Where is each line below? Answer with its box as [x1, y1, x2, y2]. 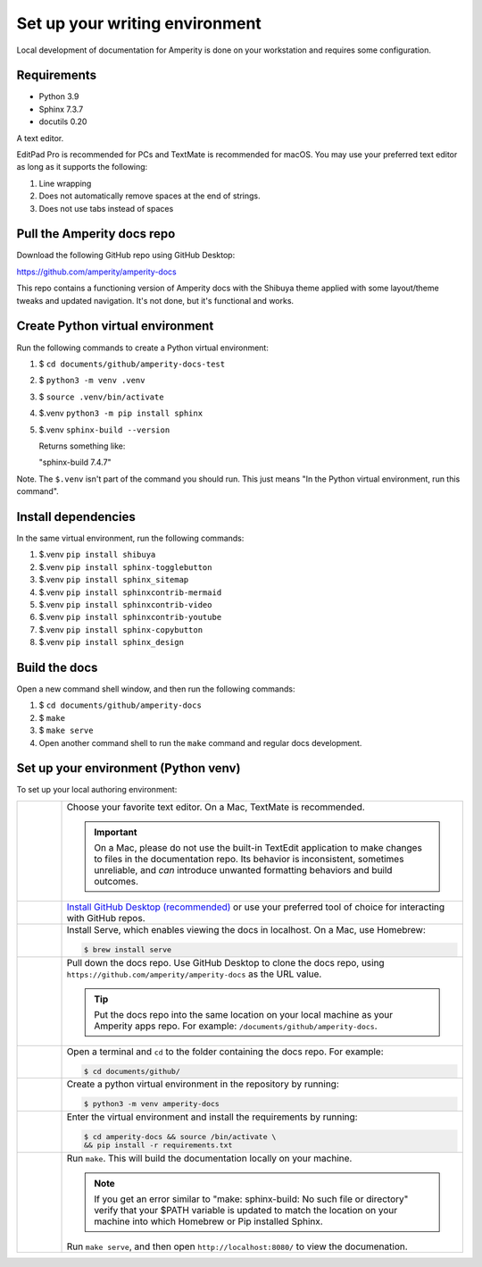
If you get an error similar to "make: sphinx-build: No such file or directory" [94, 1193, 409, 1205]
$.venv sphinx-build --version [38, 424, 170, 435]
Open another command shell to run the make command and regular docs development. [38, 737, 362, 748]
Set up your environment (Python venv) [16, 760, 241, 776]
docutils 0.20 [38, 116, 87, 127]
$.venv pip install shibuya [38, 550, 156, 560]
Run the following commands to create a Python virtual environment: [16, 342, 270, 353]
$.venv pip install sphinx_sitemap [38, 575, 189, 585]
